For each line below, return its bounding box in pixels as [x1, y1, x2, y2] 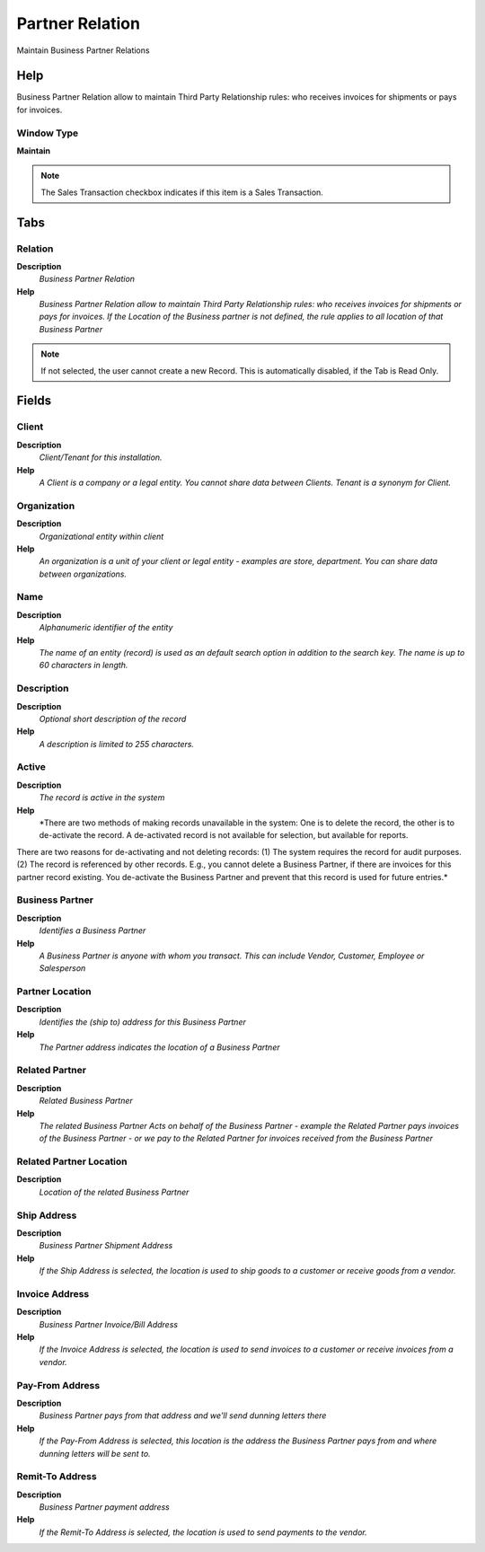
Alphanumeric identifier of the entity [39, 622, 173, 633]
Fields [16, 393, 52, 409]
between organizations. [39, 569, 128, 579]
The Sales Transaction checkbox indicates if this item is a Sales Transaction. [40, 187, 323, 198]
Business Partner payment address [39, 1502, 170, 1512]
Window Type [16, 127, 79, 139]
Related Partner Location [16, 1155, 128, 1168]
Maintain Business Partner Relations [16, 45, 150, 56]
